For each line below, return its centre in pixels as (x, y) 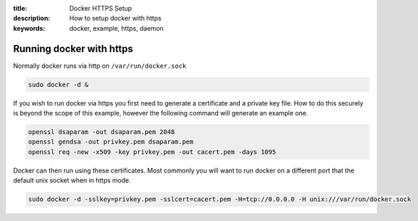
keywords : (29, 28)
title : (20, 8)
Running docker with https (73, 49)
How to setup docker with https (115, 19)
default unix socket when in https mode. (72, 180)
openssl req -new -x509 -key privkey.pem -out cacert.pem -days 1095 (152, 152)
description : (32, 19)
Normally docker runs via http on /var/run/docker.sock (100, 66)
